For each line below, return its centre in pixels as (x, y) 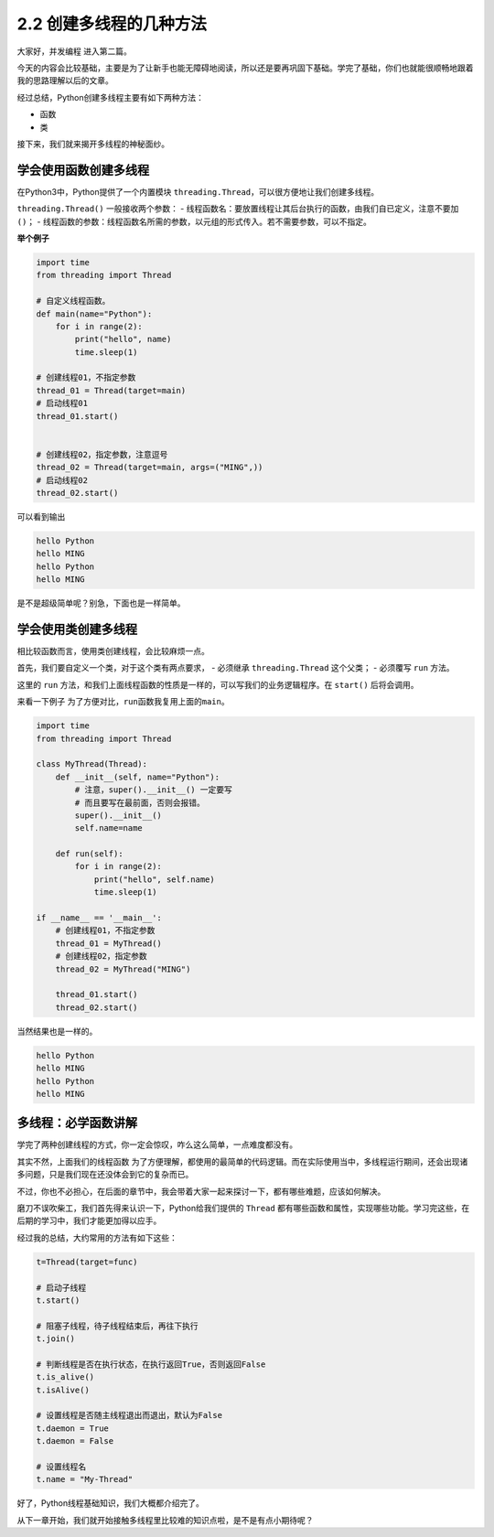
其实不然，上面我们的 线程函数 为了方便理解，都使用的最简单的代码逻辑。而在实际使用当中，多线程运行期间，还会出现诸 (242, 1161)
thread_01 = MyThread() (108, 943)
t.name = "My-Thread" (85, 1479)
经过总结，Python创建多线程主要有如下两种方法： (111, 97)
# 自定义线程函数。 (73, 301)
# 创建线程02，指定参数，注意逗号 (102, 454)
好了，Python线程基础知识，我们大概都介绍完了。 (111, 1503)
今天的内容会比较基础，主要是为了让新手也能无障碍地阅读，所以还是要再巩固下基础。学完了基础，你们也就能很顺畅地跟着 (245, 68)
